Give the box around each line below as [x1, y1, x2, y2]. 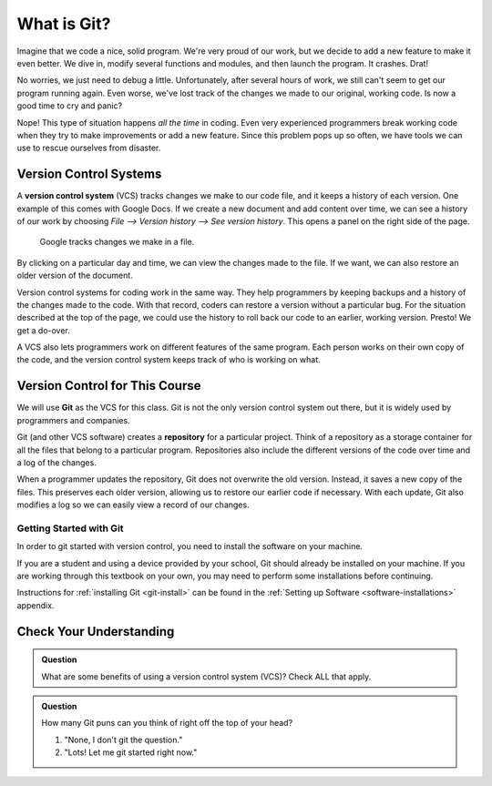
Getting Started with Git [16, 522, 124, 535]
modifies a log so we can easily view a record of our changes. [16, 499, 250, 510]
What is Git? [16, 14, 111, 34]
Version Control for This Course [16, 378, 201, 393]
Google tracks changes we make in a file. [39, 237, 195, 248]
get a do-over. [16, 324, 70, 336]
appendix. [16, 599, 55, 610]
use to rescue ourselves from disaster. [16, 142, 161, 154]
